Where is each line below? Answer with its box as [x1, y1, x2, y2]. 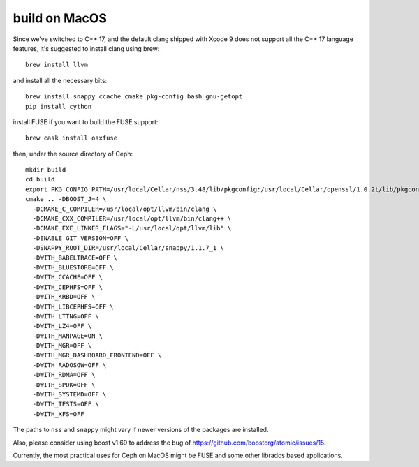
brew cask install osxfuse [25, 134, 118, 142]
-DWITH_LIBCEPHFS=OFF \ [32, 302, 115, 311]
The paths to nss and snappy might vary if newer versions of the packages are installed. [13, 426, 269, 434]
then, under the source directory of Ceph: [13, 149, 133, 158]
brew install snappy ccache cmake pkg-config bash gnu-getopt [25, 93, 243, 101]
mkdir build [25, 166, 66, 174]
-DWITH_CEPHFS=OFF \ [32, 283, 103, 291]
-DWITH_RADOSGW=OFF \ [32, 361, 107, 369]
